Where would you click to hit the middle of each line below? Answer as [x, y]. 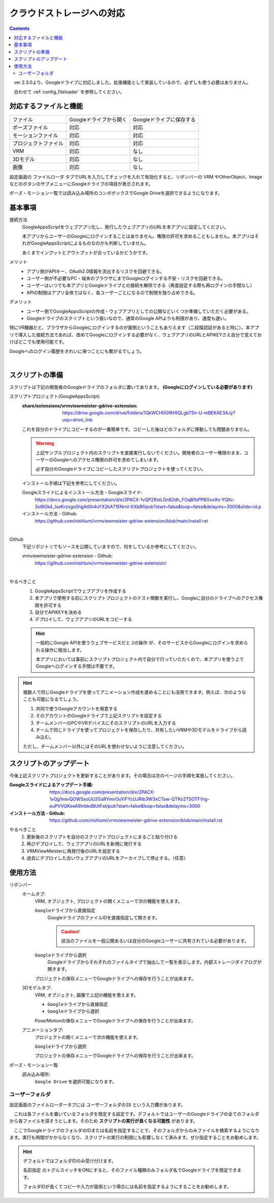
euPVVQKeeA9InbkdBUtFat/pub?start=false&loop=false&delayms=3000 [125, 806]
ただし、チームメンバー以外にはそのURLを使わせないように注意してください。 [105, 746]
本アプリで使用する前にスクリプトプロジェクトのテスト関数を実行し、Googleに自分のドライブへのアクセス [147, 598]
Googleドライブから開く [98, 119]
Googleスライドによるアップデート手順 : [51, 785]
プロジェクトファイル [38, 143]
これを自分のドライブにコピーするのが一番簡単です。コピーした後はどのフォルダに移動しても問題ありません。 [137, 429]
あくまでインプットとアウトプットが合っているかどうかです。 [86, 252]
